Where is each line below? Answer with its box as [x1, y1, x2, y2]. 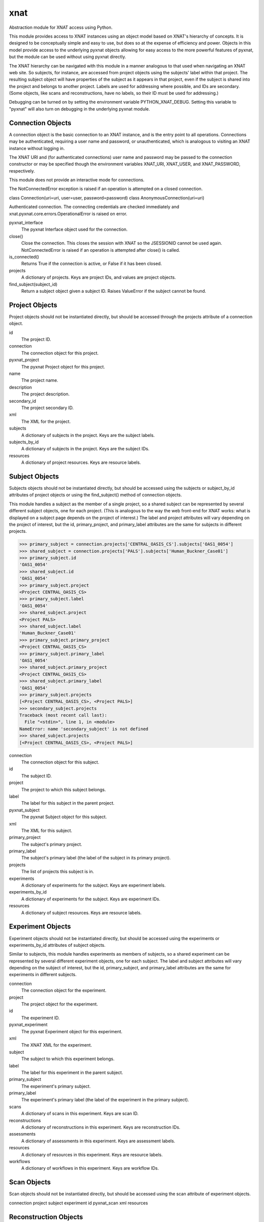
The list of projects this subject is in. [21, 869, 94, 874]
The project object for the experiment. [21, 1001, 98, 1007]
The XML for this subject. [21, 828, 72, 833]
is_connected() [9, 254, 39, 260]
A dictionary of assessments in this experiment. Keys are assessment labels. [21, 1138, 176, 1144]
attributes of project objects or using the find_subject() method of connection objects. [9, 492, 182, 498]
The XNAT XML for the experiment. [21, 1042, 92, 1048]
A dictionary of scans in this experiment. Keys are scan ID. [21, 1111, 139, 1116]
